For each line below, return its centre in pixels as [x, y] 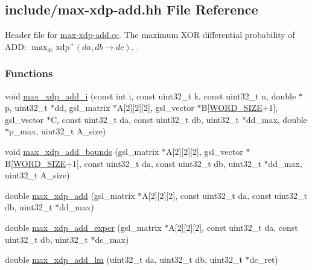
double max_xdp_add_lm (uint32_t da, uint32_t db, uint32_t [124, 259]
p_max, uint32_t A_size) [58, 131]
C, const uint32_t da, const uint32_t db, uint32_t [145, 119]
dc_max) [112, 239]
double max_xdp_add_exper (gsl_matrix [83, 227]
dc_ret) [264, 259]
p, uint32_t [26, 108]
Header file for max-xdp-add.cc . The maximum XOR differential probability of [150, 35]
